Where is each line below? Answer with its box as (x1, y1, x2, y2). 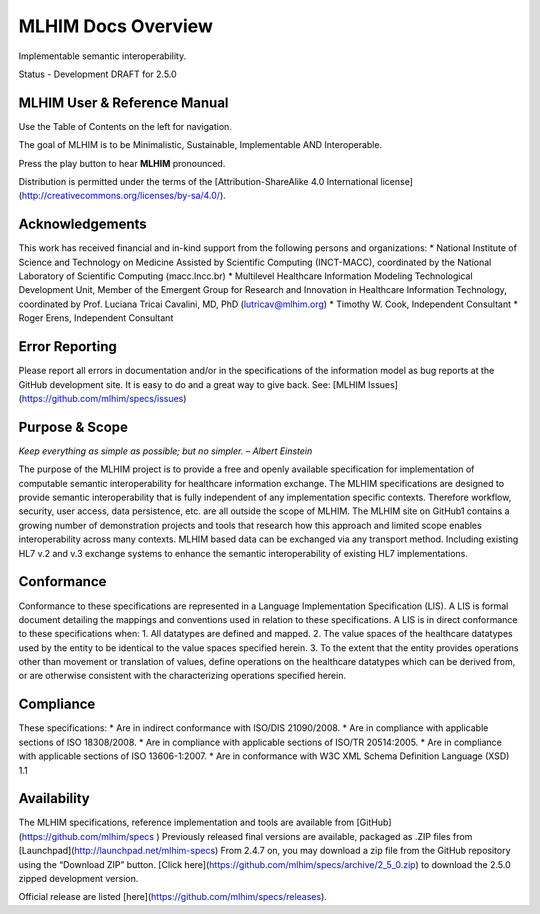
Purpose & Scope (18, 418, 129, 435)
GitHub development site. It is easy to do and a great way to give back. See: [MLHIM (18, 378, 367, 390)
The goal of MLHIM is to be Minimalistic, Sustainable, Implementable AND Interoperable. (18, 139, 383, 151)
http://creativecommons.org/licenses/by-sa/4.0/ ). (21, 190, 227, 202)
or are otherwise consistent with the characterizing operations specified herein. (18, 670, 347, 682)
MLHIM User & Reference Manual (18, 94, 229, 111)
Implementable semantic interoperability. (18, 50, 187, 62)
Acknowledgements (18, 216, 147, 233)
